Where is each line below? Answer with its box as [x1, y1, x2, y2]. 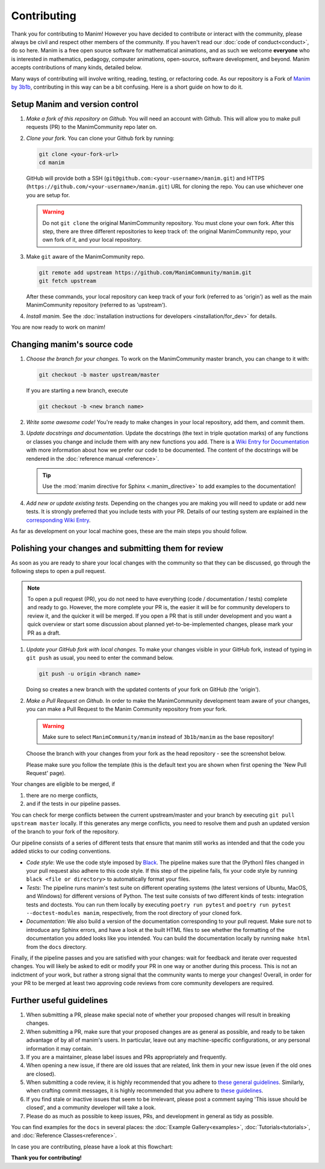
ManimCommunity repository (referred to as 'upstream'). [26, 302, 167, 309]
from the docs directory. [26, 943, 87, 950]
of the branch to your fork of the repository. [11, 828, 120, 835]
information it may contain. [26, 1045, 93, 1052]
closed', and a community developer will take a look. [26, 1104, 156, 1111]
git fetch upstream [39, 277, 96, 285]
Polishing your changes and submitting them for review [11, 543, 224, 553]
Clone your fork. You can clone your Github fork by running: [26, 135, 175, 142]
